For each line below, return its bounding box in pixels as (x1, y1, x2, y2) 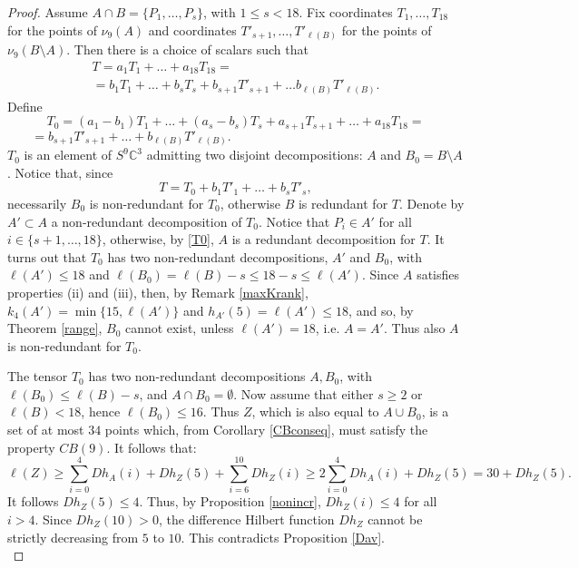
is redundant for (298, 193, 388, 212)
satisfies (416, 265, 460, 284)
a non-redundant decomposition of (51, 211, 242, 230)
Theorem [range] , (7, 318, 103, 338)
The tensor (7, 367, 68, 386)
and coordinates (148, 20, 237, 39)
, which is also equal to (251, 402, 379, 421)
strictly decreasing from (7, 527, 139, 546)
